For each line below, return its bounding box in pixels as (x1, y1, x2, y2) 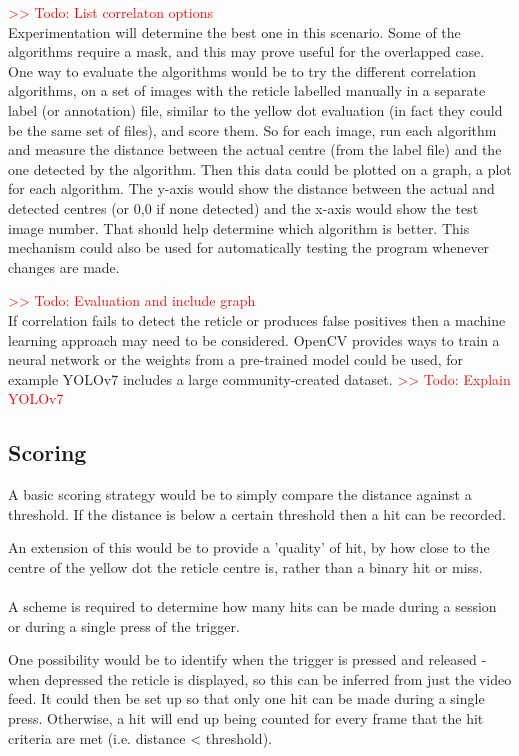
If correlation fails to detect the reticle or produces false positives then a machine (8, 309, 506, 330)
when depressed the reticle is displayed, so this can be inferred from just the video (8, 668, 512, 689)
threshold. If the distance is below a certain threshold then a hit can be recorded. (8, 503, 506, 524)
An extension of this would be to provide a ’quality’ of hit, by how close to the (8, 537, 490, 558)
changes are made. (8, 256, 120, 277)
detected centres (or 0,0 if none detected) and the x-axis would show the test (8, 197, 479, 218)
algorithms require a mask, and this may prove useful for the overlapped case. (8, 41, 485, 62)
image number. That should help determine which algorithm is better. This (8, 217, 470, 238)
